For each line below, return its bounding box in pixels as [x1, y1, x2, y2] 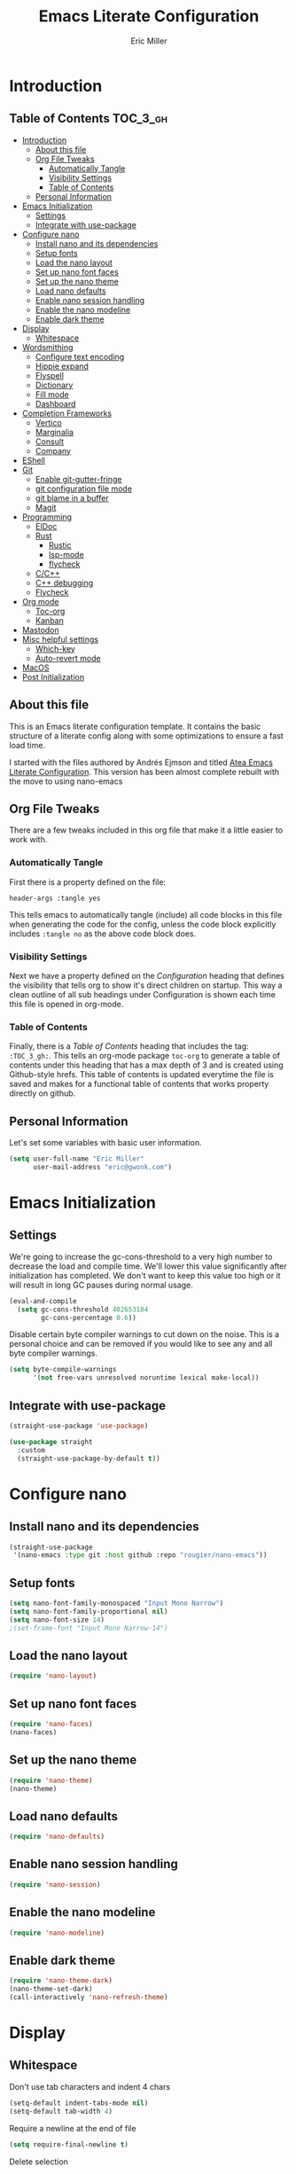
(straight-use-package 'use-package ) [9, 1421, 149, 1431]
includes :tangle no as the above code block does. [9, 928, 197, 939]
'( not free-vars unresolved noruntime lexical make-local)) [32, 1373, 260, 1382]
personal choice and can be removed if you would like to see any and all [9, 1339, 273, 1349]
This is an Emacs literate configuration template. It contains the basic [9, 721, 261, 731]
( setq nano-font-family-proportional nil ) [9, 1607, 168, 1615]
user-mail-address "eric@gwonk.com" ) [32, 1162, 173, 1171]
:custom [17, 1445, 46, 1455]
